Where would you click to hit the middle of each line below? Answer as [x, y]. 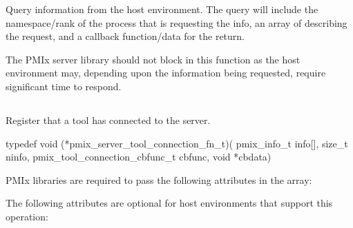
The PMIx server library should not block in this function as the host [153, 59]
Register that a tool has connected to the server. [108, 120]
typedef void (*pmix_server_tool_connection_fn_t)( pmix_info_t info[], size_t [177, 143]
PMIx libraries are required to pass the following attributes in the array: [159, 179]
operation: [27, 216]
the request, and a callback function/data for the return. [125, 36]
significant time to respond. [64, 86]
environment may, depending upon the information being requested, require [166, 73]
